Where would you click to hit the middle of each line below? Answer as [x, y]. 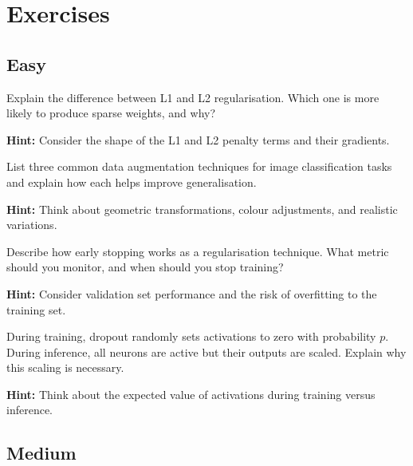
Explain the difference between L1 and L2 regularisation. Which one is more [193, 97]
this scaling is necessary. [65, 367]
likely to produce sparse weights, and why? [111, 113]
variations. [32, 225]
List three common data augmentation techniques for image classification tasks [199, 166]
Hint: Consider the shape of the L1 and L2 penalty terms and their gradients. [198, 139]
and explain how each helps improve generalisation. [132, 182]
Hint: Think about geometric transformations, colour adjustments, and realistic [202, 209]
